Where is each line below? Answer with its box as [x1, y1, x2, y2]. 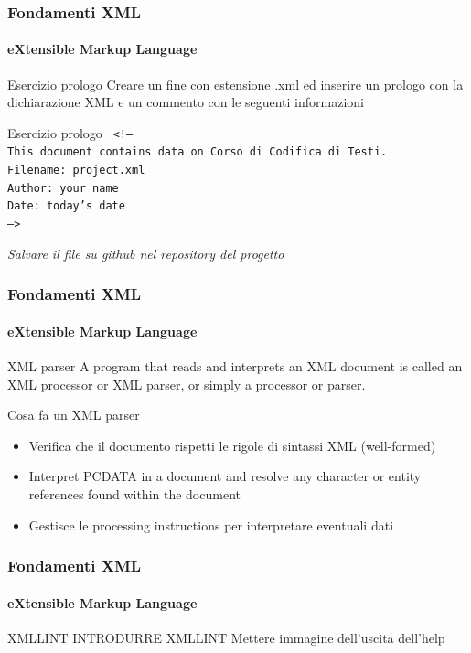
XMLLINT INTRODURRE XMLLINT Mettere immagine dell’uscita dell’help [7, 627, 445, 647]
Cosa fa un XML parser [7, 405, 140, 424]
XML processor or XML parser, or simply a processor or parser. [7, 374, 366, 393]
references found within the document [28, 484, 241, 503]
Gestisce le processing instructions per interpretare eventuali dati [28, 515, 394, 534]
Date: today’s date [7, 199, 125, 213]
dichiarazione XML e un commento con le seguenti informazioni [7, 92, 364, 112]
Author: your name [7, 181, 119, 195]
